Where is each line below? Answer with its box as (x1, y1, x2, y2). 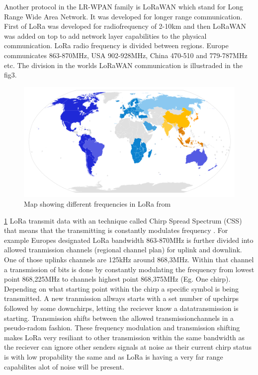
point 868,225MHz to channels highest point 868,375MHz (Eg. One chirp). (4, 274, 231, 284)
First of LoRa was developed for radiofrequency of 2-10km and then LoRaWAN (4, 21, 247, 31)
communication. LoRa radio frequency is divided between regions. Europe (4, 40, 229, 51)
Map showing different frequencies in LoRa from (24, 199, 171, 209)
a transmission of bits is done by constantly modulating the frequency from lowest (4, 264, 255, 274)
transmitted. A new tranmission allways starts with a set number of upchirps (4, 293, 239, 303)
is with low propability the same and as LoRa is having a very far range (4, 352, 223, 362)
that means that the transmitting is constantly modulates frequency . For (4, 225, 228, 235)
